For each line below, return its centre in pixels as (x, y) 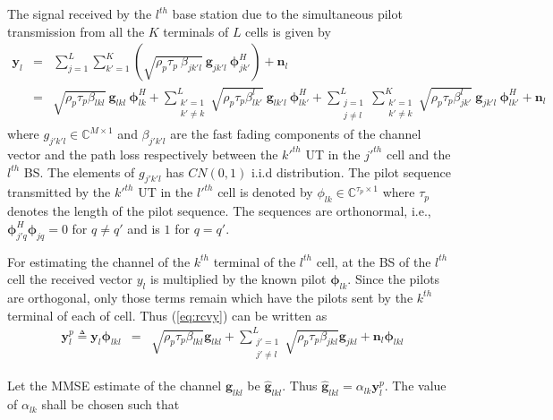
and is (144, 228)
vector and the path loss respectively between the (143, 154)
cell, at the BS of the (374, 261)
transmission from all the (76, 31)
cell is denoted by (265, 192)
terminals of (196, 31)
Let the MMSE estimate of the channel (115, 386)
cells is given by (288, 31)
